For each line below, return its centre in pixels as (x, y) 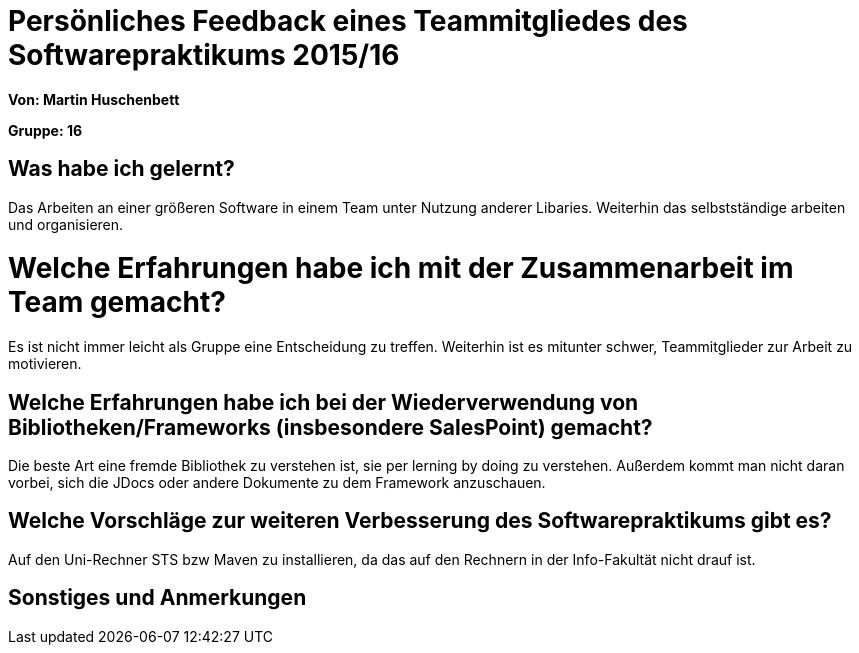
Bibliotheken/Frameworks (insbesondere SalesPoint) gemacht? (330, 427)
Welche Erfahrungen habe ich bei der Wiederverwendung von (323, 402)
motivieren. (45, 364)
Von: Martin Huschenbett (94, 99)
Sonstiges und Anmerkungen (157, 598)
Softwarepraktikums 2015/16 (204, 55)
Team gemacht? (117, 302)
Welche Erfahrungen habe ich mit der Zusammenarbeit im (401, 268)
